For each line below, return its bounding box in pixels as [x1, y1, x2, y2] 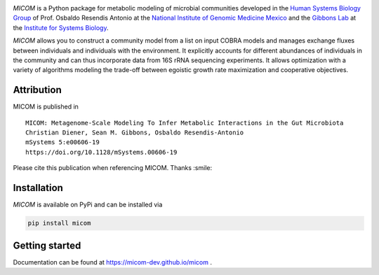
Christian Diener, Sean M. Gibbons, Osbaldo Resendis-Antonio [25, 129, 244, 136]
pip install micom [27, 219, 91, 227]
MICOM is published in [13, 102, 79, 111]
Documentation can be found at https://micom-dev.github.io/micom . [13, 258, 212, 266]
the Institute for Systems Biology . [13, 23, 109, 31]
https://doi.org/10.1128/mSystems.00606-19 [25, 148, 178, 156]
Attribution [13, 84, 62, 96]
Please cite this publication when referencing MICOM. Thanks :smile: [13, 164, 213, 172]
